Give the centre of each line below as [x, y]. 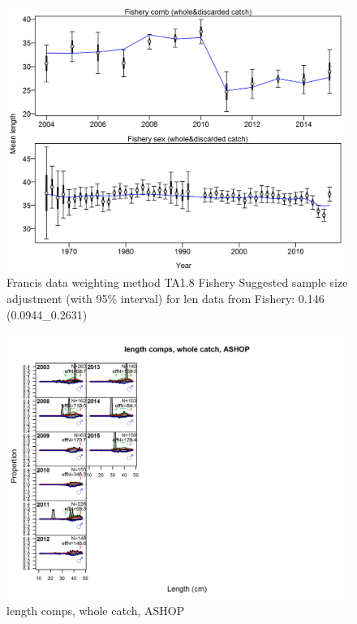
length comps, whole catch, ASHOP [96, 610]
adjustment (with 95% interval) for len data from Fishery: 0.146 [166, 299]
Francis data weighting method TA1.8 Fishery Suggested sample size [177, 282]
